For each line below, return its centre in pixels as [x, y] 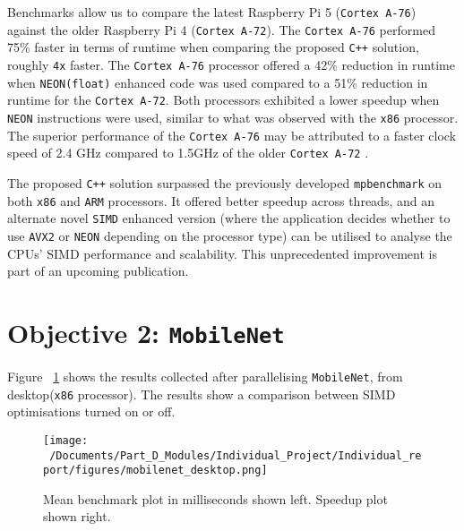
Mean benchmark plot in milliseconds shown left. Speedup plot [215, 498]
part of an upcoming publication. [98, 271]
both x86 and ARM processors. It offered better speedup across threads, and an [221, 200]
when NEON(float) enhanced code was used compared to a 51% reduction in [218, 82]
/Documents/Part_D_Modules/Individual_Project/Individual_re [236, 455]
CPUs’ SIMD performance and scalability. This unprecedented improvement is [222, 253]
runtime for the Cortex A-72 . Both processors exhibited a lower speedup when [223, 100]
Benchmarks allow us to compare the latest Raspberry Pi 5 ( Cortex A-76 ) [212, 12]
